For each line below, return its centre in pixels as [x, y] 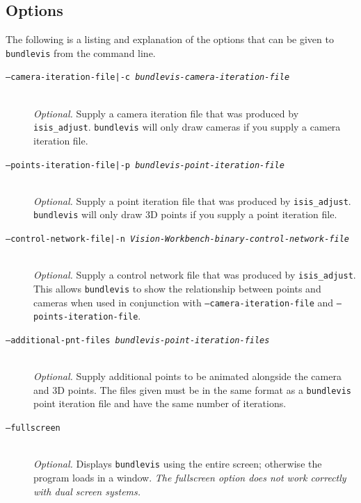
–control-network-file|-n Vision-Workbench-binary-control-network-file [177, 239]
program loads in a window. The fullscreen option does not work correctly [190, 477]
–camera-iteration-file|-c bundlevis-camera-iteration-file [148, 77]
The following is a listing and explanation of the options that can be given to [170, 39]
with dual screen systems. [87, 491]
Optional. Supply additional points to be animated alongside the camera [187, 376]
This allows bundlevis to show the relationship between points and [177, 289]
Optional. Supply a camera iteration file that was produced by [166, 113]
